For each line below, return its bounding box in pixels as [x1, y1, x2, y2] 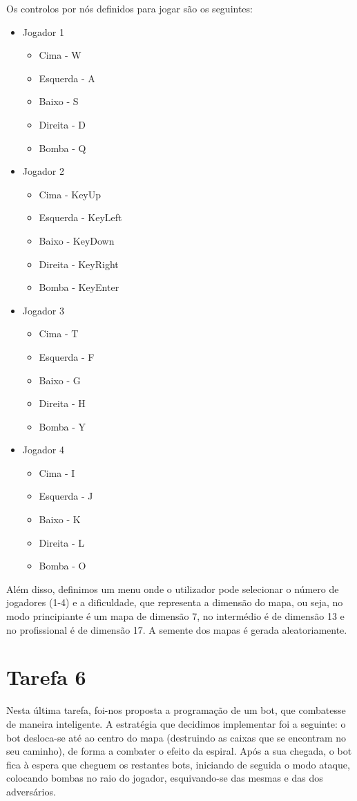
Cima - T [39, 326, 79, 341]
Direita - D [39, 117, 86, 131]
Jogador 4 [22, 442, 64, 457]
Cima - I [39, 465, 75, 480]
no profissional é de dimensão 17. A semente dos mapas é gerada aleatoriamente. [6, 622, 347, 637]
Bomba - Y [39, 419, 86, 433]
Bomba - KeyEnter [39, 280, 119, 294]
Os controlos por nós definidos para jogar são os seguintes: [6, 1, 253, 15]
